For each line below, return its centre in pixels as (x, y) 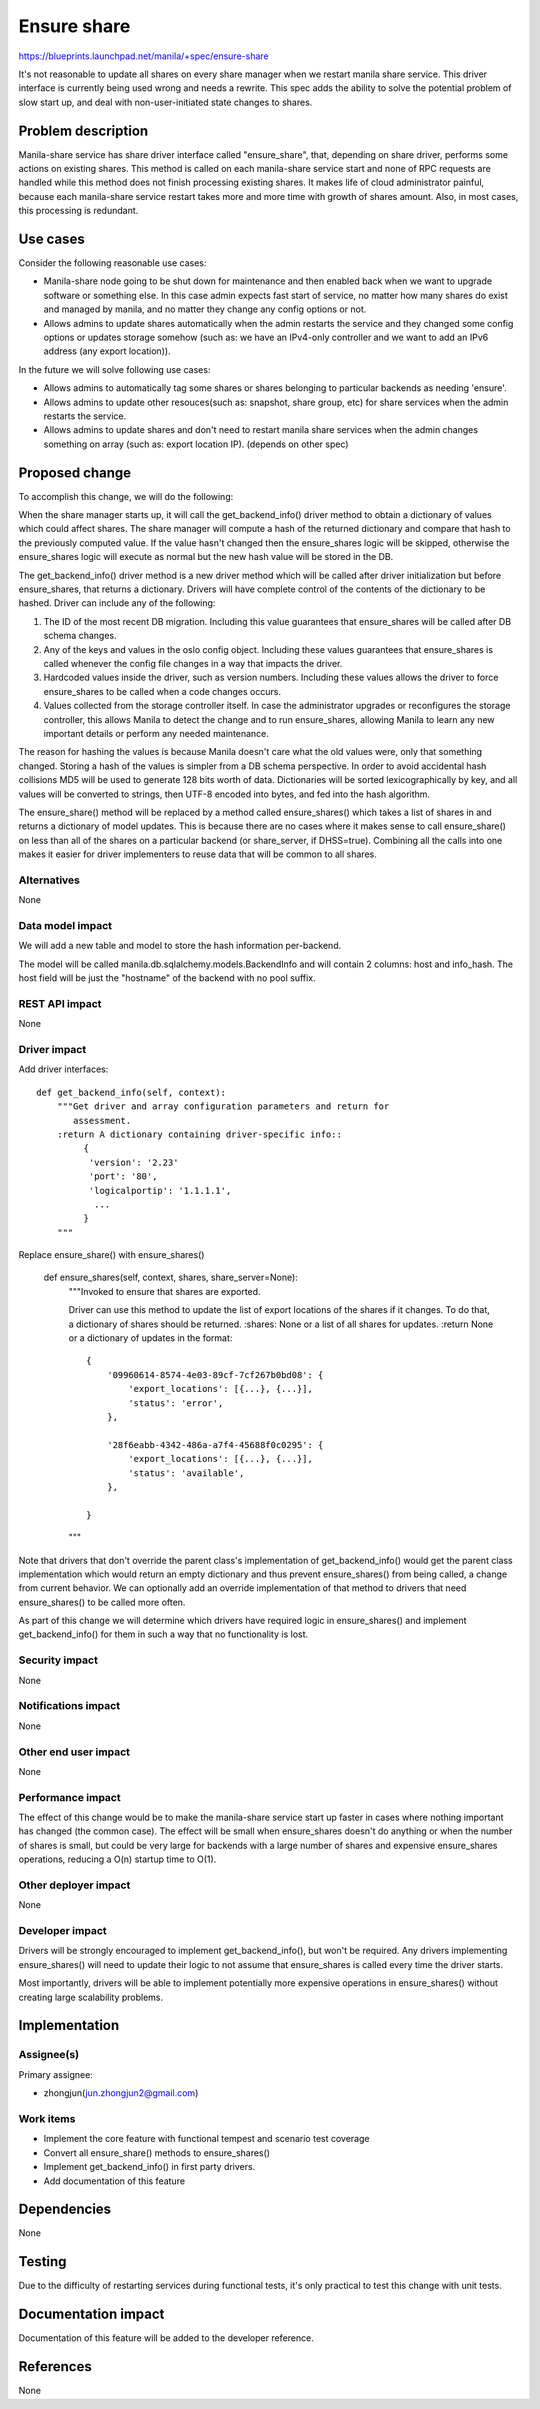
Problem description (83, 130)
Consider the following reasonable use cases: (112, 263)
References (55, 2366)
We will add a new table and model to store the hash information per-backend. (180, 946)
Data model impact (65, 925)
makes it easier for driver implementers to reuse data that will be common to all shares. (197, 854)
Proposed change (75, 472)
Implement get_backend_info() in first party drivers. (149, 2167)
